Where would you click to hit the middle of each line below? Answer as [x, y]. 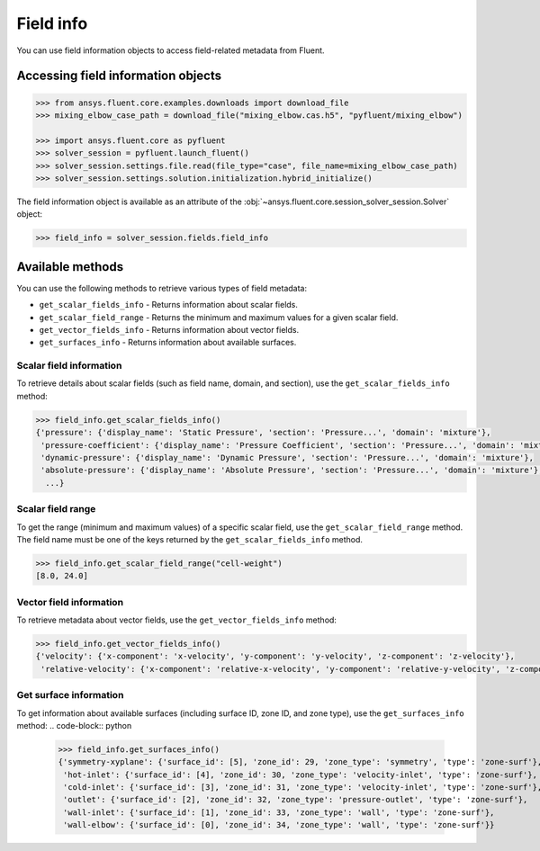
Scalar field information [69, 366]
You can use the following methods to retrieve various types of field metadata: [162, 288]
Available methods [70, 267]
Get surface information [70, 695]
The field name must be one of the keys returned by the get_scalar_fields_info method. [190, 539]
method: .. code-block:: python [74, 725]
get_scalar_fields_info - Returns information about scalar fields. [169, 305]
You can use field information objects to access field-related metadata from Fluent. [171, 50]
